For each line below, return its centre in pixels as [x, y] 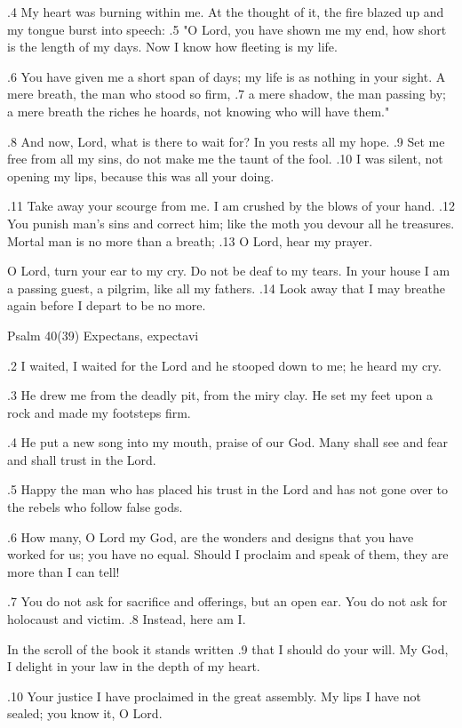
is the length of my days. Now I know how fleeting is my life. [172, 47]
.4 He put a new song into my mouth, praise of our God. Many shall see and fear [227, 442]
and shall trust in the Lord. [82, 459]
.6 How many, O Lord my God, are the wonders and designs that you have [211, 536]
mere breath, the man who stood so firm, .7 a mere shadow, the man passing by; [227, 94]
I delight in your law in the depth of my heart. [134, 666]
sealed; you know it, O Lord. [85, 713]
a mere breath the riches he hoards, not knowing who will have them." [199, 111]
